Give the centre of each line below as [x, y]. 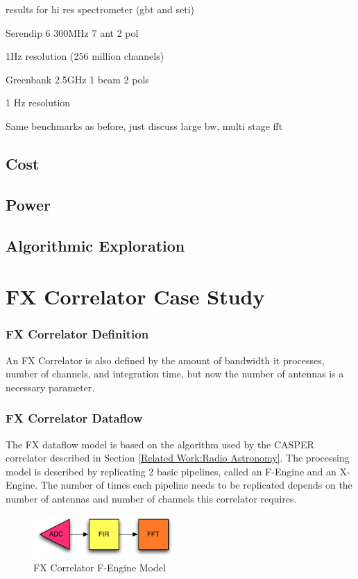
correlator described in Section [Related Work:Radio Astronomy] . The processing [178, 458]
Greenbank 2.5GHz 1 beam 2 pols [77, 79]
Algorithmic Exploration [95, 245]
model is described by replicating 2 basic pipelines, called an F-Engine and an [171, 471]
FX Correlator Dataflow [74, 418]
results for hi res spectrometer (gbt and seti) [100, 9]
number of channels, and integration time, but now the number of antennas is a [175, 374]
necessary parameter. [50, 387]
